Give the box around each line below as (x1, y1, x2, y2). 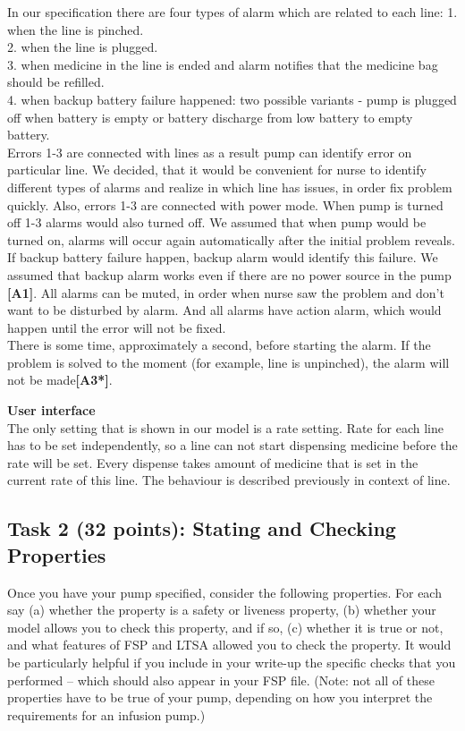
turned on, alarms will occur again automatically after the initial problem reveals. (7, 230, 455, 249)
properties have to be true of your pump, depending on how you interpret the (7, 688, 433, 707)
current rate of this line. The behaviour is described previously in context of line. (7, 471, 451, 489)
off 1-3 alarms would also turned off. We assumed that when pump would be (7, 213, 427, 232)
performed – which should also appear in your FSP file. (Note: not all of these (7, 670, 435, 689)
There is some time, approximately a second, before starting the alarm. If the (7, 336, 431, 354)
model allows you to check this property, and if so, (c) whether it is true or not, (7, 617, 444, 636)
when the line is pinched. (7, 20, 144, 38)
